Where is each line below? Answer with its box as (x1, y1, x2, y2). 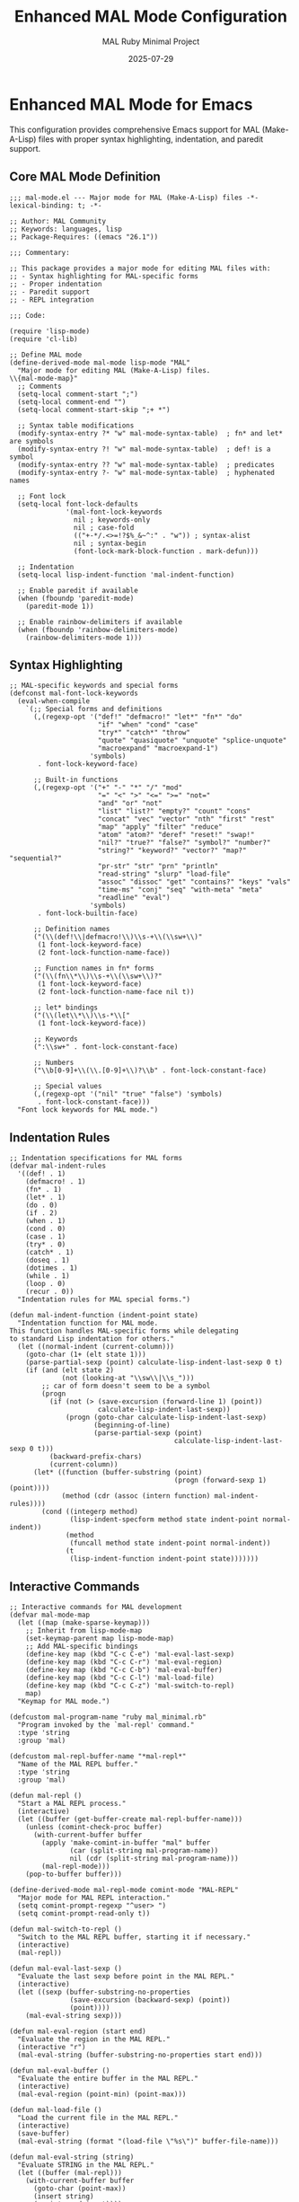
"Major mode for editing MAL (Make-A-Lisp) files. (17, 366, 211, 374)
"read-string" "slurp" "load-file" (97, 869, 231, 879)
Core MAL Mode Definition (9, 169, 162, 185)
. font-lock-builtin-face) (37, 909, 139, 918)
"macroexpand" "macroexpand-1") (97, 744, 219, 753)
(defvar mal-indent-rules (9, 1161, 106, 1171)
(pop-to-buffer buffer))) (25, 1870, 123, 1879)
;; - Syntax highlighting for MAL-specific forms (9, 271, 199, 280)
